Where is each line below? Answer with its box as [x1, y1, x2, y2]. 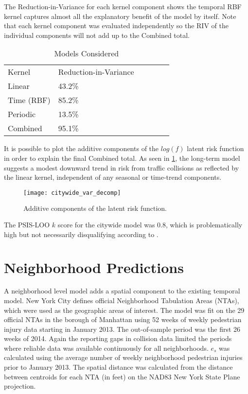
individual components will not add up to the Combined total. [4, 30, 190, 40]
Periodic [8, 108, 36, 120]
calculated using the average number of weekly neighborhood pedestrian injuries [4, 352, 243, 362]
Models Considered [54, 48, 119, 59]
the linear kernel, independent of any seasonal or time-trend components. [4, 172, 222, 182]
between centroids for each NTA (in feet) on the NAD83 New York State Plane [4, 371, 240, 381]
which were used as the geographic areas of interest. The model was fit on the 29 [4, 305, 245, 315]
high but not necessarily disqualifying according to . [4, 229, 159, 239]
